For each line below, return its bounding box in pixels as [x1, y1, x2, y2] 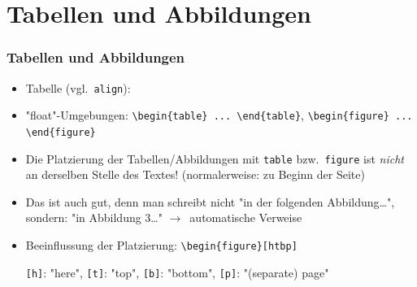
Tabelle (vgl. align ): [25, 79, 131, 96]
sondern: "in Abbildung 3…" [25, 209, 163, 226]
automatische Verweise [189, 209, 302, 226]
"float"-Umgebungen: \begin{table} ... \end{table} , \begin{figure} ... [25, 107, 413, 124]
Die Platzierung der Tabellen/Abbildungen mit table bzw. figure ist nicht [25, 150, 405, 167]
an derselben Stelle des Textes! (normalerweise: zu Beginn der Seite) [25, 166, 365, 183]
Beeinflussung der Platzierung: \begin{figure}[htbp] [25, 237, 298, 253]
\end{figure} [25, 126, 96, 138]
